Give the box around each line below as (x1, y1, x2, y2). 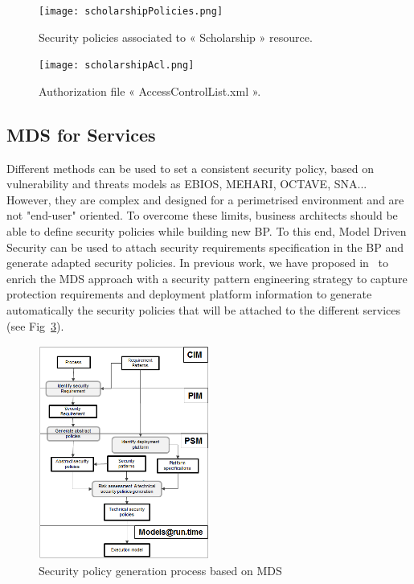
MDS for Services (6, 121, 156, 146)
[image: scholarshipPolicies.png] (39, 6, 223, 17)
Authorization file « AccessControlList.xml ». (39, 82, 261, 99)
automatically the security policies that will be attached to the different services (6, 302, 400, 319)
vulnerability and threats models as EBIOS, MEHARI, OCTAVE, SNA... (6, 175, 367, 192)
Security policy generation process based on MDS (39, 562, 282, 579)
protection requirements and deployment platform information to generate (6, 286, 372, 302)
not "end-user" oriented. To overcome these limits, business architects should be (6, 207, 398, 224)
